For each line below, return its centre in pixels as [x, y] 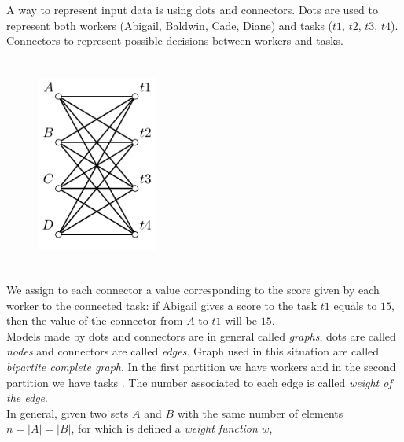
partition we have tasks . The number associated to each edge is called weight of [199, 382]
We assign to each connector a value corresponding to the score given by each [193, 289]
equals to [355, 305]
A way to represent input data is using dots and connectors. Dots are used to [192, 9]
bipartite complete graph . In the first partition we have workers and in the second [201, 366]
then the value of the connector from [95, 320]
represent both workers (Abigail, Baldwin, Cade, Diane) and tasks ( [170, 25]
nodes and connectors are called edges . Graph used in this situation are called [193, 351]
